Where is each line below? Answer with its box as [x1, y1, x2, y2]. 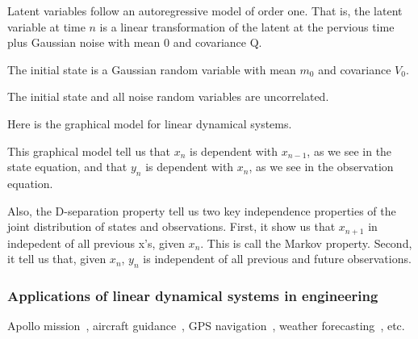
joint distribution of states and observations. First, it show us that [7, 218, 336, 235]
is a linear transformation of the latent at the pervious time [99, 18, 395, 35]
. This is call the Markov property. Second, [200, 234, 412, 251]
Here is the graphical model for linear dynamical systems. [7, 115, 292, 132]
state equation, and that [7, 158, 127, 175]
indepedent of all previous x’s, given [7, 234, 185, 251]
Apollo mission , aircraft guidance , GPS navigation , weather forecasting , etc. [7, 317, 405, 334]
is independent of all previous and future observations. [143, 250, 412, 267]
